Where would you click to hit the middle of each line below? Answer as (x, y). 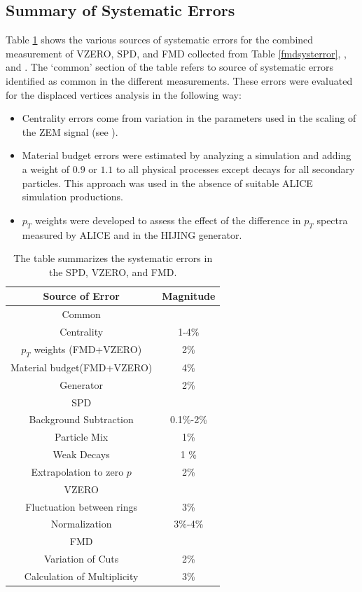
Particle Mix (82, 437)
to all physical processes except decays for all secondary (236, 168)
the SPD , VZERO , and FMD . (113, 271)
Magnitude (189, 296)
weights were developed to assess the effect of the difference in (168, 220)
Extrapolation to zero (77, 471)
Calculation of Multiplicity (81, 576)
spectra (332, 220)
